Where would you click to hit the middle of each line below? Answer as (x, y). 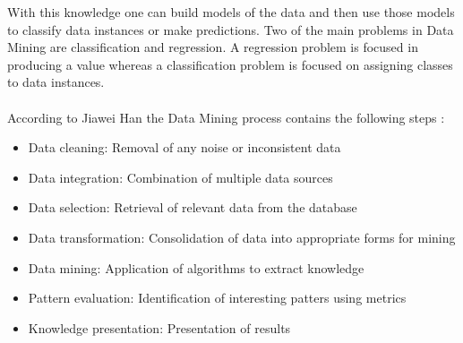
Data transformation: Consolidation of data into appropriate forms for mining (242, 237)
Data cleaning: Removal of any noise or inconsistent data (184, 147)
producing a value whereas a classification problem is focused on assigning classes (230, 64)
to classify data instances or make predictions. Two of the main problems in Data (231, 29)
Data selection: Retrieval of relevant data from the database (193, 207)
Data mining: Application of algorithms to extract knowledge (196, 267)
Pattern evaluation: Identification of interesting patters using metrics (217, 298)
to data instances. (56, 82)
